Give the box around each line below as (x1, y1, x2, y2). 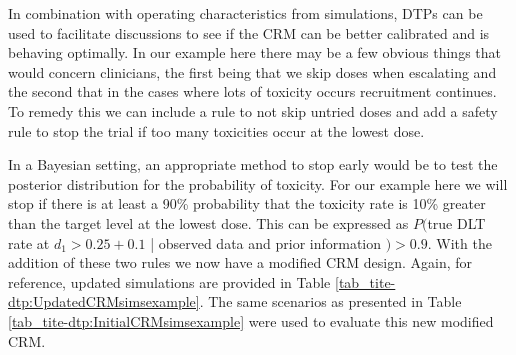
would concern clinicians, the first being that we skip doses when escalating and (8, 61, 497, 82)
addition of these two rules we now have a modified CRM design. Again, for (8, 252, 473, 273)
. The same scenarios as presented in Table (199, 291, 462, 312)
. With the (427, 232, 492, 253)
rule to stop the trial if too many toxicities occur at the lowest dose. (8, 120, 425, 141)
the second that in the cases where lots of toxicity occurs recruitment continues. (8, 81, 497, 102)
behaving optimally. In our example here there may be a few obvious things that (8, 42, 502, 63)
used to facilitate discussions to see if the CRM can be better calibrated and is (8, 22, 490, 43)
